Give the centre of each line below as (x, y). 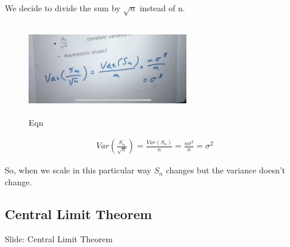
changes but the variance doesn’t (226, 170)
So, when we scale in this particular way (78, 170)
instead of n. (162, 8)
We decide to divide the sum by (63, 8)
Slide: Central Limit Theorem (59, 238)
